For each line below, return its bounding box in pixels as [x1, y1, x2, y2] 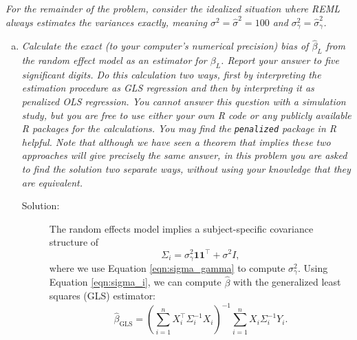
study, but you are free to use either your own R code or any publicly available [21, 107, 351, 122]
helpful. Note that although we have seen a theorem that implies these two [21, 134, 331, 149]
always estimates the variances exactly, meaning [6, 14, 207, 29]
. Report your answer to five [221, 53, 339, 67]
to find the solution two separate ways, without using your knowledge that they [21, 162, 351, 176]
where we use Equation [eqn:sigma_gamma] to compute [49, 261, 285, 275]
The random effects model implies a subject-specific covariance [49, 221, 314, 235]
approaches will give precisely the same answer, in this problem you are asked [21, 148, 347, 162]
